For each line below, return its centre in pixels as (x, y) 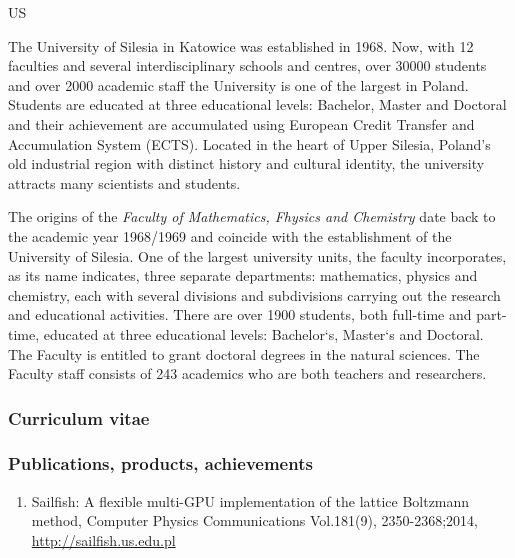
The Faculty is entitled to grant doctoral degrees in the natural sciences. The (244, 353)
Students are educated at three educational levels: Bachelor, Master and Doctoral (257, 104)
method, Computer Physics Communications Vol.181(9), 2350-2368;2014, (254, 520)
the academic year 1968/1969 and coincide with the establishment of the (230, 235)
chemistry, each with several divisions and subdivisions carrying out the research (254, 294)
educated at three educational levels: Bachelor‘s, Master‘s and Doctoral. (263, 333)
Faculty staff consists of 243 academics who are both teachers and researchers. (247, 373)
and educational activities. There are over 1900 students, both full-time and (240, 314)
